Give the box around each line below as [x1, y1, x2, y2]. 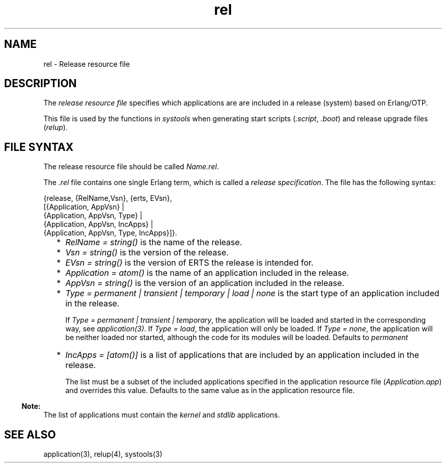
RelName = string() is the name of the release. [65, 237, 242, 248]
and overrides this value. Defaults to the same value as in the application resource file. [65, 386, 355, 395]
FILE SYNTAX [4, 140, 74, 153]
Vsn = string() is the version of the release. [65, 247, 229, 258]
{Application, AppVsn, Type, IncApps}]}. [43, 228, 177, 238]
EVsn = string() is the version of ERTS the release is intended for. [65, 257, 314, 268]
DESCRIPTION [4, 77, 77, 90]
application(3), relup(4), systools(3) [43, 450, 162, 459]
